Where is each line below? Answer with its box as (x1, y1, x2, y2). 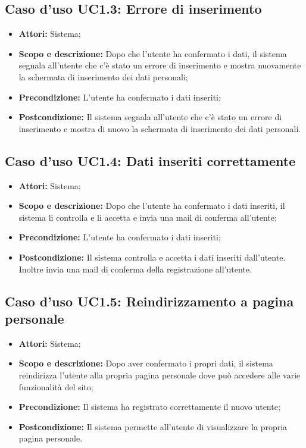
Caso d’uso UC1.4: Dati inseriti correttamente (5, 151, 296, 170)
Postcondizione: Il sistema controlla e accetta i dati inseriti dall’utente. (18, 250, 286, 263)
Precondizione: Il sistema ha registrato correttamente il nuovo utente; (18, 400, 280, 413)
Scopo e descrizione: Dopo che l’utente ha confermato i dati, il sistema (18, 47, 287, 59)
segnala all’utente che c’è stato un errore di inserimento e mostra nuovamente (18, 59, 301, 71)
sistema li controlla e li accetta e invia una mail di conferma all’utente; (18, 211, 277, 223)
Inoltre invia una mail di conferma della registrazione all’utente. (18, 262, 252, 275)
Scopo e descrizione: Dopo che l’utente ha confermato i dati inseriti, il (18, 199, 285, 212)
